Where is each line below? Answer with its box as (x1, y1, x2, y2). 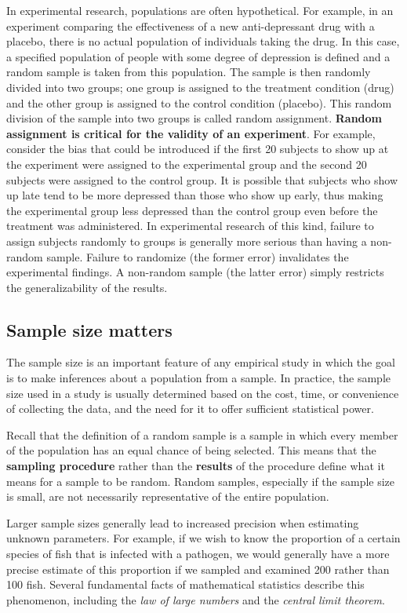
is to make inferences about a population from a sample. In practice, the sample (6, 370, 391, 386)
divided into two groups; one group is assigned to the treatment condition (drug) (6, 78, 394, 95)
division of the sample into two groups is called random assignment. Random (6, 110, 383, 126)
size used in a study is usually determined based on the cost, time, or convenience (6, 385, 399, 401)
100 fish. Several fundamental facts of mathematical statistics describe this (6, 576, 365, 593)
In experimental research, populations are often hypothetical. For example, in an (6, 2, 394, 18)
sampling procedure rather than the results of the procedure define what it (6, 458, 385, 474)
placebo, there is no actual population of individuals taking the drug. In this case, (6, 33, 400, 49)
